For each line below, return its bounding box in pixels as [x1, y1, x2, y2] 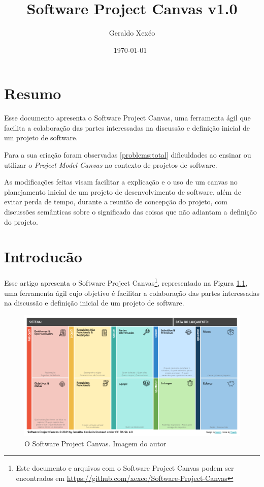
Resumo [4, 83, 61, 104]
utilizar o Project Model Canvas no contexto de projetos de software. [4, 159, 217, 170]
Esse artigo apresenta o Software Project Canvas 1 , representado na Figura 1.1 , [4, 276, 248, 288]
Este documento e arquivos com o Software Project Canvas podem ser [16, 463, 234, 473]
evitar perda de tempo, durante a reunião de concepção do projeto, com [4, 196, 228, 207]
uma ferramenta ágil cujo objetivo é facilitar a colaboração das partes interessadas [4, 287, 260, 298]
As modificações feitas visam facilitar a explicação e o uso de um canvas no [4, 176, 238, 187]
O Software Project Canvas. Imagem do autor [24, 438, 167, 448]
